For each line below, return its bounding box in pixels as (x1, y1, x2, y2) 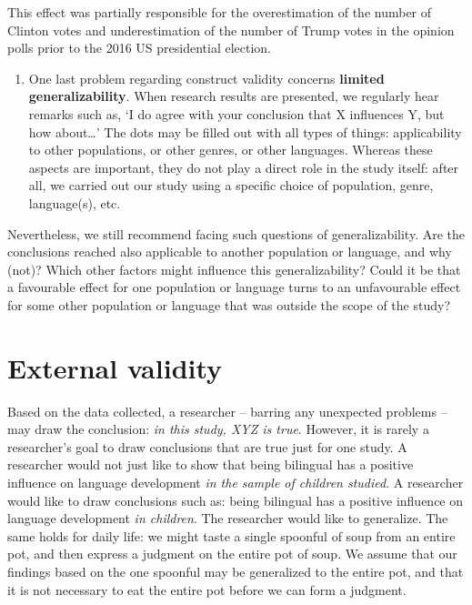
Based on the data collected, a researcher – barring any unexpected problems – (7, 401, 447, 420)
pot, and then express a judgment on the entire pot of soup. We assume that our (7, 544, 457, 563)
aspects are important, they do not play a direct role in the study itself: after (28, 157, 459, 176)
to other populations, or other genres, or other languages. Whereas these (28, 140, 433, 159)
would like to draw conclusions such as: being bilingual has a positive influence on (7, 490, 464, 509)
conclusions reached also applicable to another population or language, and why (7, 242, 452, 261)
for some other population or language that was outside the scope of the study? (7, 295, 451, 314)
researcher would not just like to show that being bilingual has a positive (7, 455, 414, 474)
